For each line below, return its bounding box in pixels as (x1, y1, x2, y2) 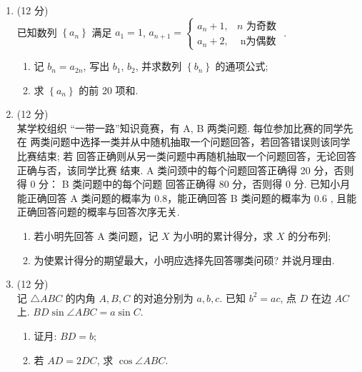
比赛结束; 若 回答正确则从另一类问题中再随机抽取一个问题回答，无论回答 (16, 149, 357, 164)
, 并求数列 (135, 59, 182, 74)
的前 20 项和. (79, 82, 139, 97)
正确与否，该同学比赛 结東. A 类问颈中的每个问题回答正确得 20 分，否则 (16, 162, 354, 177)
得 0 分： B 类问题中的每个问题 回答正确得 (16, 176, 216, 191)
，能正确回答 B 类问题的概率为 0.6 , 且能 (167, 190, 357, 205)
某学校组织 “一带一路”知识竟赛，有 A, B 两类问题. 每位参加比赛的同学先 (16, 120, 353, 135)
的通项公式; (215, 59, 268, 74)
